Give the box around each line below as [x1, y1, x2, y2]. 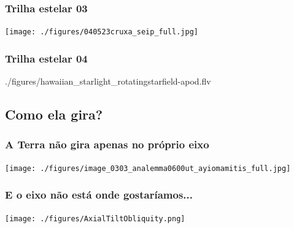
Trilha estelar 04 [5, 50, 88, 66]
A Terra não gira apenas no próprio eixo [5, 137, 209, 152]
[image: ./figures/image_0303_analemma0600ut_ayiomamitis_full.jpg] [5, 164, 291, 173]
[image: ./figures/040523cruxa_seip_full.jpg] [5, 28, 198, 37]
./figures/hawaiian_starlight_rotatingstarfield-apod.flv [5, 75, 211, 88]
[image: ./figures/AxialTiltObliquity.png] [5, 214, 185, 223]
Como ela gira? [5, 105, 103, 124]
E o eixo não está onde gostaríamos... [5, 187, 193, 202]
